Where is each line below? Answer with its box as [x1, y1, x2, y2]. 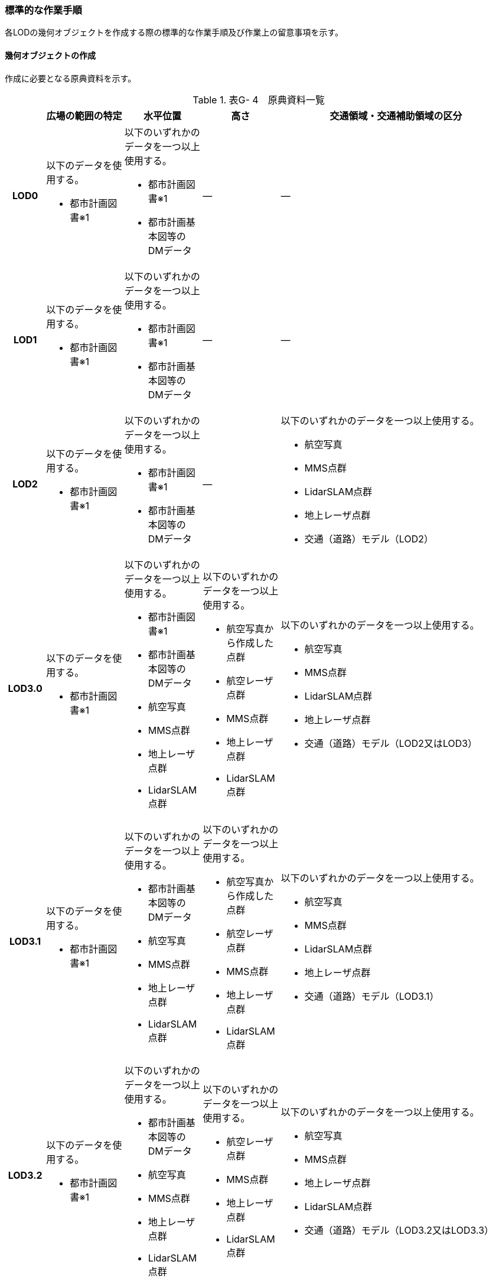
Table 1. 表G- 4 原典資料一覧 [193, 93, 325, 106]
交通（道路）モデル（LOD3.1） [304, 990, 439, 1002]
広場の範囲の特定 [46, 109, 122, 122]
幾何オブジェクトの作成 [5, 50, 96, 60]
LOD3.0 [8, 682, 43, 694]
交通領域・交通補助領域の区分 [330, 109, 462, 122]
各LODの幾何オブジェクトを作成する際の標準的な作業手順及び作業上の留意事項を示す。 [5, 27, 343, 38]
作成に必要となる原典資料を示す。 [5, 73, 136, 83]
